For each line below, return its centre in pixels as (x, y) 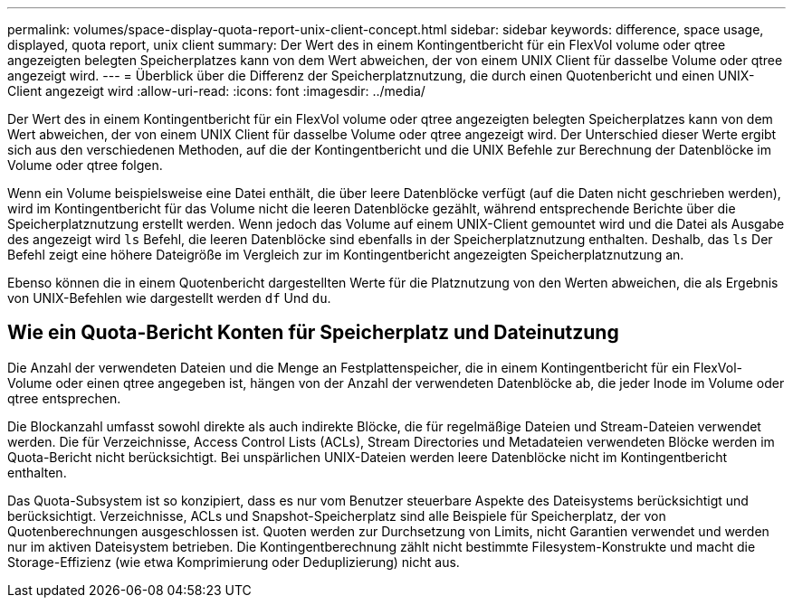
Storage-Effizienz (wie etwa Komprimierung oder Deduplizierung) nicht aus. (234, 562)
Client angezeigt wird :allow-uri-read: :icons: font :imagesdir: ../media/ (216, 91)
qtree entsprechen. (64, 398)
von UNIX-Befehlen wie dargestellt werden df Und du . (169, 298)
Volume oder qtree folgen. (85, 165)
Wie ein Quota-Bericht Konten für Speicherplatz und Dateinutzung (313, 333)
